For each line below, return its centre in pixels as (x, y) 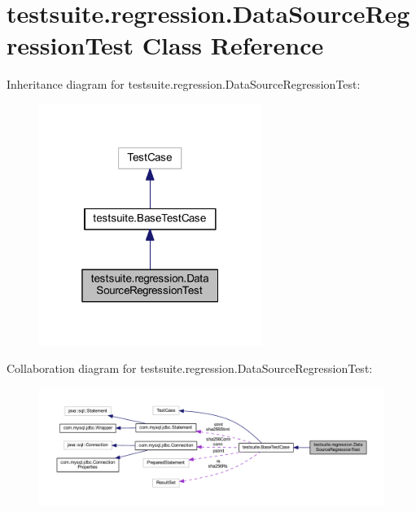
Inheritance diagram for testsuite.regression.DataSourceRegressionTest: (184, 84)
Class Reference (233, 45)
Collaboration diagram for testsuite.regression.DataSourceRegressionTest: (190, 368)
